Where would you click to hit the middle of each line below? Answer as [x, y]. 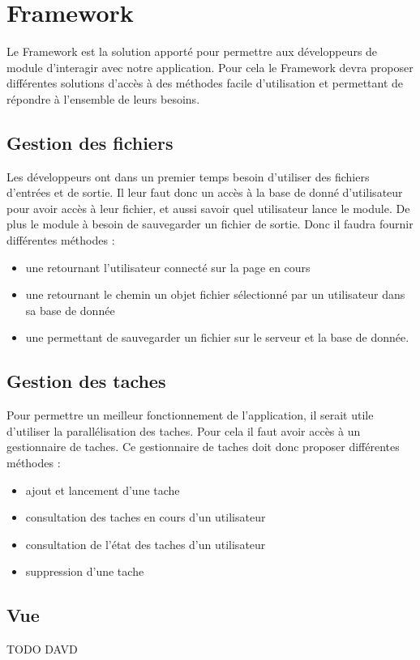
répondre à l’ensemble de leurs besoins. [103, 98]
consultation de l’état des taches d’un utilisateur [146, 544]
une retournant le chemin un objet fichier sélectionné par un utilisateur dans [215, 294]
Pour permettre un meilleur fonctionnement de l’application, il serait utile [190, 415]
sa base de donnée [70, 310]
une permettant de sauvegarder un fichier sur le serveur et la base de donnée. [217, 337]
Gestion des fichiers [90, 142]
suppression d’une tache [85, 571]
